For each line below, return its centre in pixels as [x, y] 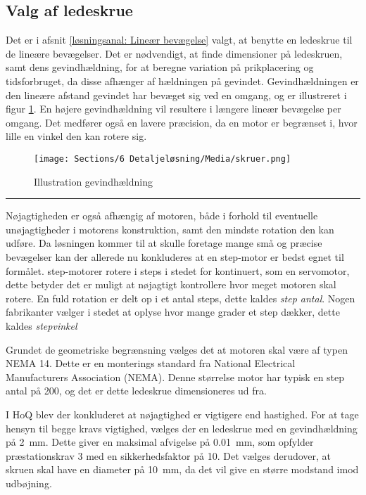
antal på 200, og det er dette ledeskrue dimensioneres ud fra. [136, 391]
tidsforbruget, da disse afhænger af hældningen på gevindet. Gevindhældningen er [182, 81]
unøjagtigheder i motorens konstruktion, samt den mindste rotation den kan [170, 229]
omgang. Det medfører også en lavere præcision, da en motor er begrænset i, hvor [182, 122]
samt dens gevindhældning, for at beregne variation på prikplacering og [160, 67]
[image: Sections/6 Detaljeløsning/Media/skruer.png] [163, 159]
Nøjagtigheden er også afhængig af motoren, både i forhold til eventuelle [162, 216]
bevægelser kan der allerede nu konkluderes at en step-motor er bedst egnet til [175, 256]
